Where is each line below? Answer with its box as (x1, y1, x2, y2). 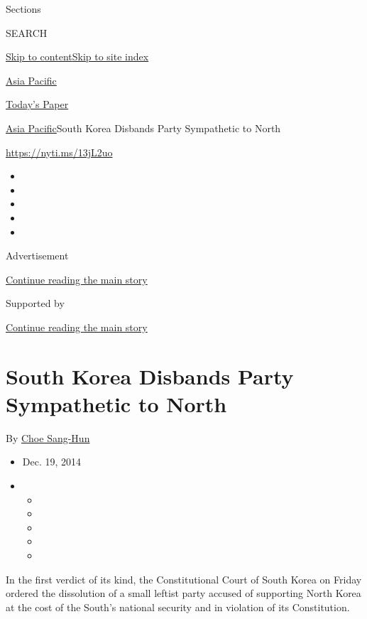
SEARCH (6, 25, 48, 40)
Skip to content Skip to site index (6, 49, 149, 64)
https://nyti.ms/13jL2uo (6, 144, 113, 159)
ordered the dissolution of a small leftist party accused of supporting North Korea (6, 586, 361, 601)
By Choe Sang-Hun (6, 430, 90, 445)
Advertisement (6, 248, 69, 263)
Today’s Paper (6, 97, 69, 112)
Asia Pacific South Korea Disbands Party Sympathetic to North (6, 120, 281, 135)
